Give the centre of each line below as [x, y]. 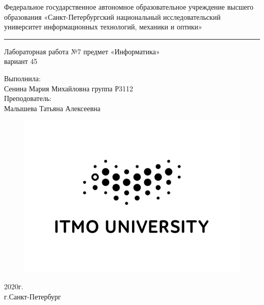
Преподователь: [28, 98]
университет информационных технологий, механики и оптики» [103, 27]
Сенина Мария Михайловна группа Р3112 [69, 88]
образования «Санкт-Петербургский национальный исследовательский [112, 16]
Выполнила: [23, 78]
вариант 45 [21, 61]
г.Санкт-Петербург [33, 296]
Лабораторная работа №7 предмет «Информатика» [82, 51]
